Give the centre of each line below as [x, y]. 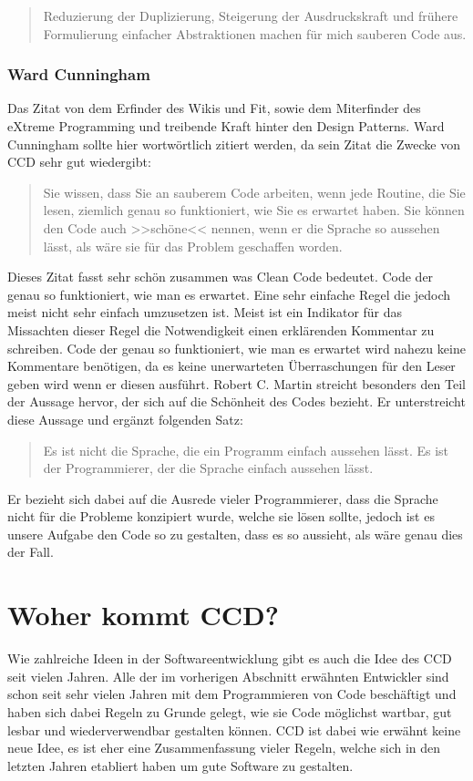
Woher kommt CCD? [143, 615]
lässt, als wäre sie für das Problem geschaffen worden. [193, 246]
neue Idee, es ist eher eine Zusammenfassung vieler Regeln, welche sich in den [224, 748]
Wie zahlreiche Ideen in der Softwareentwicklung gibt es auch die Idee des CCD [230, 658]
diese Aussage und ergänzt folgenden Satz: [125, 419]
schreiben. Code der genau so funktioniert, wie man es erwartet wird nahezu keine [236, 348]
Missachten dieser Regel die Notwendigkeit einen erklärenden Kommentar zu [221, 329]
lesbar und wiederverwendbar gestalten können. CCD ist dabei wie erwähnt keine [234, 730]
